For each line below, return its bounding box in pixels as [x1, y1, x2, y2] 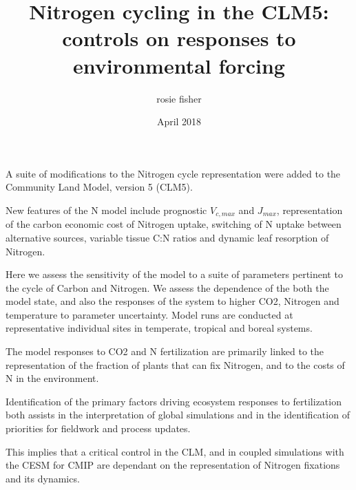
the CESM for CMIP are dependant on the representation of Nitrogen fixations [6, 458, 340, 472]
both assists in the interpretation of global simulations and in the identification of [6, 407, 350, 422]
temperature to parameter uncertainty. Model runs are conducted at [6, 307, 293, 321]
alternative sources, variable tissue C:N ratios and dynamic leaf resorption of [6, 230, 329, 244]
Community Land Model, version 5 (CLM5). [6, 180, 193, 194]
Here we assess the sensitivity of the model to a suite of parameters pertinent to [6, 267, 343, 281]
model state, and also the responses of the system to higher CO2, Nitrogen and [6, 294, 339, 308]
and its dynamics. [6, 471, 80, 485]
